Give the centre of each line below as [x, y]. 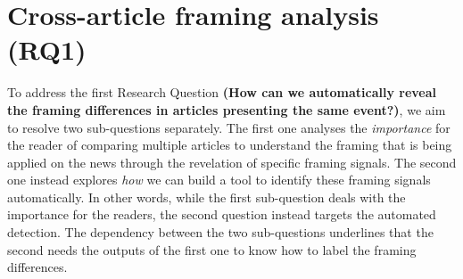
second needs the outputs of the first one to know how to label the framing [212, 249]
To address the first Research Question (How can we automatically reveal [222, 92]
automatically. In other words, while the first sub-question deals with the [207, 197]
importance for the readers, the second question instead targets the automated [222, 214]
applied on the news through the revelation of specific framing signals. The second [232, 162]
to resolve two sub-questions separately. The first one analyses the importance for [229, 127]
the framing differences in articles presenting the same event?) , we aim [227, 109]
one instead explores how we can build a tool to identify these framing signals [219, 180]
